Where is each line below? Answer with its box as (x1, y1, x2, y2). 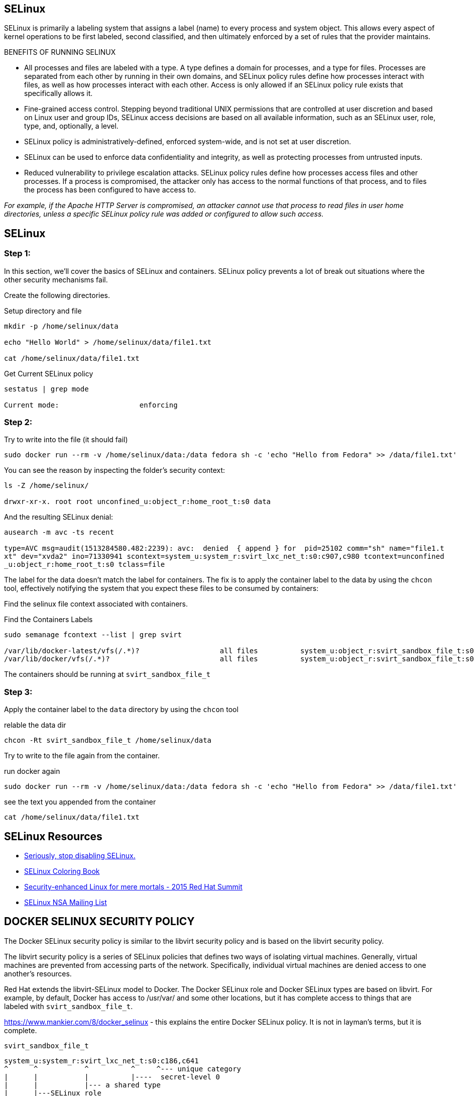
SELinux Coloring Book (24, 866, 100, 875)
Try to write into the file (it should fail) (4, 435, 128, 444)
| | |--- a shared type (4, 1080, 161, 1089)
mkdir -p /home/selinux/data (4, 322, 118, 330)
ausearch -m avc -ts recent (4, 528, 114, 537)
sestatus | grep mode (4, 384, 89, 393)
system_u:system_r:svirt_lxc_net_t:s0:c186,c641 (4, 1056, 199, 1065)
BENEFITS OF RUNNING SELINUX (4, 48, 116, 57)
